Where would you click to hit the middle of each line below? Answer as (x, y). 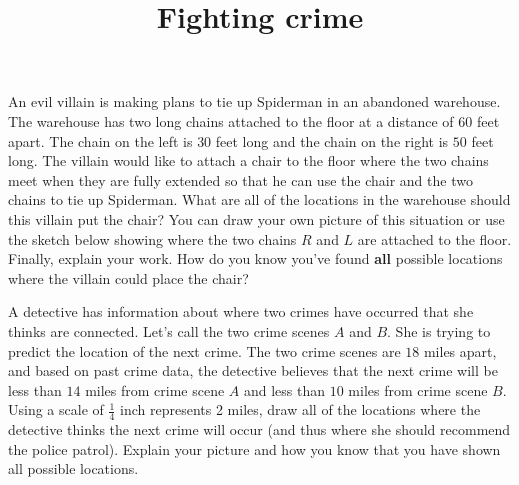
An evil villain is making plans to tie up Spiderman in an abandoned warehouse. (254, 101)
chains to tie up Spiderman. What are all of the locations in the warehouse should (259, 199)
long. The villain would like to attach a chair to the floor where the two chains (248, 160)
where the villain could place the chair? (128, 277)
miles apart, (460, 350)
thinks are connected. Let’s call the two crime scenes (169, 330)
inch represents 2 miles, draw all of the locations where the (300, 409)
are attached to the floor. (434, 238)
